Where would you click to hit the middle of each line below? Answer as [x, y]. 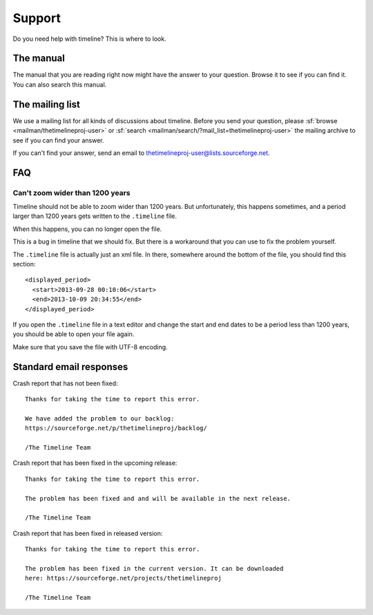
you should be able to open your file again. [74, 334]
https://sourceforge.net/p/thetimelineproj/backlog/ [116, 428]
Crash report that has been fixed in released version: [88, 533]
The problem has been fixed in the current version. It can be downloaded [154, 568]
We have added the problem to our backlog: [100, 418]
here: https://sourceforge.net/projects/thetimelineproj [124, 578]
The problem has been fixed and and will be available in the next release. [158, 498]
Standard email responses [70, 367]
